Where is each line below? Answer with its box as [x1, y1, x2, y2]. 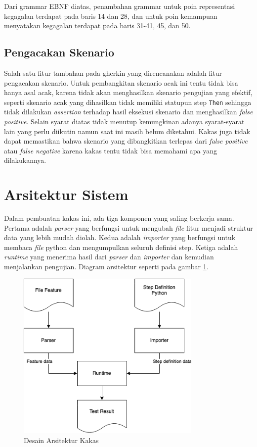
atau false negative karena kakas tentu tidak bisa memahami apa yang [4, 145, 217, 155]
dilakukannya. [4, 155, 46, 165]
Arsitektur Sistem [4, 184, 128, 204]
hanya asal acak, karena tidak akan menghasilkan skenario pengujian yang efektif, [4, 87, 253, 98]
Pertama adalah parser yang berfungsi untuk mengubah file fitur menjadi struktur [4, 222, 253, 233]
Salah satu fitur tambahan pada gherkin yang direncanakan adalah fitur [4, 67, 222, 78]
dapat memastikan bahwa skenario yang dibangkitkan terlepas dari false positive [4, 136, 248, 146]
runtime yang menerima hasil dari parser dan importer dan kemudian [4, 251, 214, 262]
